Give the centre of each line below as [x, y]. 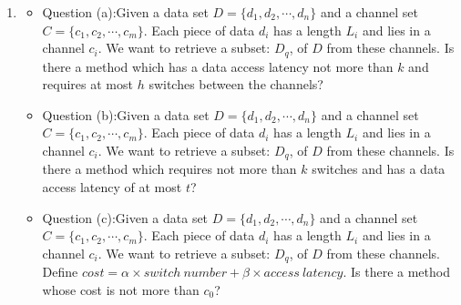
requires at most [87, 84]
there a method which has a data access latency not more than [218, 66]
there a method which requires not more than [169, 169]
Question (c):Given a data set [125, 217]
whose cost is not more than [121, 289]
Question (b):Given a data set [126, 114]
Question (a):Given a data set [125, 12]
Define [60, 272]
